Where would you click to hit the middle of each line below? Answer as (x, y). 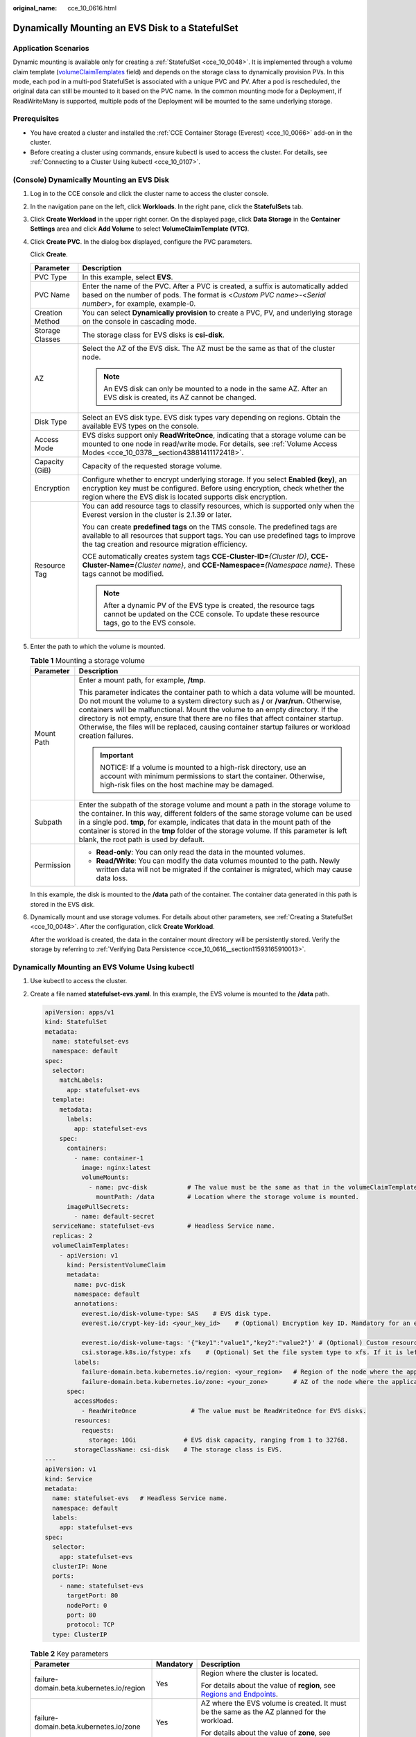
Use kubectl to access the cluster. (79, 981)
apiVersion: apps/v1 (79, 1012)
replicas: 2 (72, 1236)
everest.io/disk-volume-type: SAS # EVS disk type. (176, 1314)
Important (117, 755)
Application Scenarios (51, 48)
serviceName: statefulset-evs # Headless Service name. (164, 1226)
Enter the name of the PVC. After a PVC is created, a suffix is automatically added (215, 286)
